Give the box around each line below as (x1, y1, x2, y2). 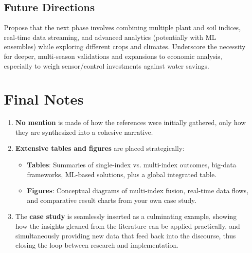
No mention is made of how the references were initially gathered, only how (15, 117, 246, 127)
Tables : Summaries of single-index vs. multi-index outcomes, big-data (27, 160, 236, 170)
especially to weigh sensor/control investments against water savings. (4, 60, 209, 71)
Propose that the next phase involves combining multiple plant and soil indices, (4, 22, 241, 33)
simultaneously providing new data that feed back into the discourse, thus (15, 230, 236, 240)
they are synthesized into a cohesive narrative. (15, 126, 153, 137)
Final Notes (4, 89, 84, 109)
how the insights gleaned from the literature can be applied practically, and (15, 221, 240, 231)
